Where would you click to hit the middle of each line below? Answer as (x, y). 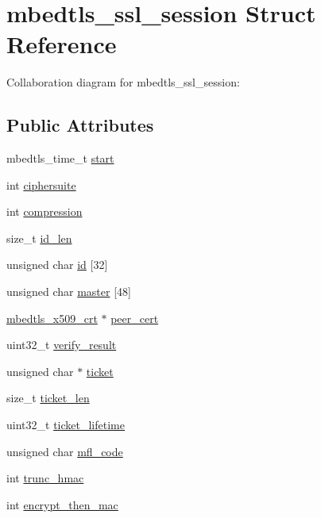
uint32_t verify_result (62, 345)
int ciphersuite (41, 184)
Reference (62, 44)
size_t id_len (39, 238)
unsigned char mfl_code (65, 451)
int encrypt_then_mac (62, 504)
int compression (44, 211)
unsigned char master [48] (69, 292)
